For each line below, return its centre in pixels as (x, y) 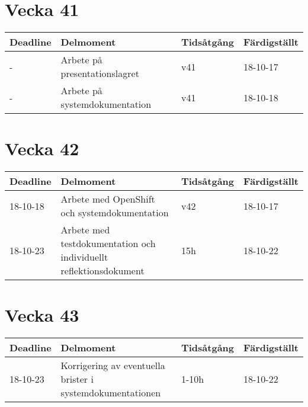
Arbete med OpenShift (108, 199)
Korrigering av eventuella (113, 366)
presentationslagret (100, 73)
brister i (77, 379)
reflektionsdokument (102, 271)
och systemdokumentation (115, 213)
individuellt (84, 257)
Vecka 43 (42, 315)
